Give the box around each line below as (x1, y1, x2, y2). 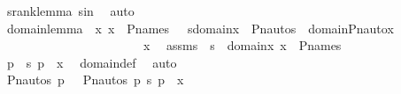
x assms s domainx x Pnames (143, 36, 342, 54)
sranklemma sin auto (6, 2, 135, 19)
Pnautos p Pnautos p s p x (6, 70, 184, 89)
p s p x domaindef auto (6, 53, 177, 71)
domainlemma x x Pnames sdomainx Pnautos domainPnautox (6, 18, 394, 37)
